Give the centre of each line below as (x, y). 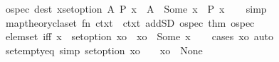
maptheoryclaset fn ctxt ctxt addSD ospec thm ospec (130, 22)
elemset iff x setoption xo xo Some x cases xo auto (139, 36)
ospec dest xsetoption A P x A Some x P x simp (136, 8)
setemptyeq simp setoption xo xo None (104, 50)
